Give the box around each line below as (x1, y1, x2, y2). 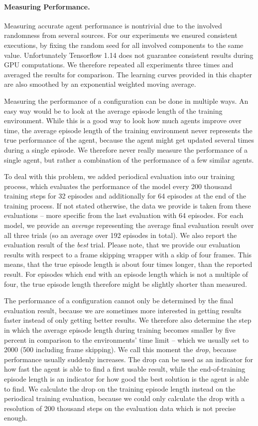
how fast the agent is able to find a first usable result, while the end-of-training (4, 364, 246, 374)
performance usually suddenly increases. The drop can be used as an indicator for (4, 354, 254, 364)
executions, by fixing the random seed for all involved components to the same (4, 39, 244, 50)
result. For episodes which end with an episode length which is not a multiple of (4, 269, 248, 279)
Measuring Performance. (4, 1, 90, 11)
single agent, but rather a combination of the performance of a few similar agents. (4, 154, 254, 165)
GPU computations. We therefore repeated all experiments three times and (4, 59, 234, 70)
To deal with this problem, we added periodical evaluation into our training (4, 171, 235, 182)
